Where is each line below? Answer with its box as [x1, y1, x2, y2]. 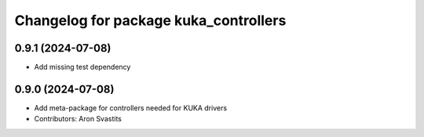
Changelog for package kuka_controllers [14, 12, 287, 29]
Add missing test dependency [34, 63, 131, 72]
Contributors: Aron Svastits [34, 114, 122, 124]
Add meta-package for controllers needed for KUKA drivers [34, 103, 228, 113]
